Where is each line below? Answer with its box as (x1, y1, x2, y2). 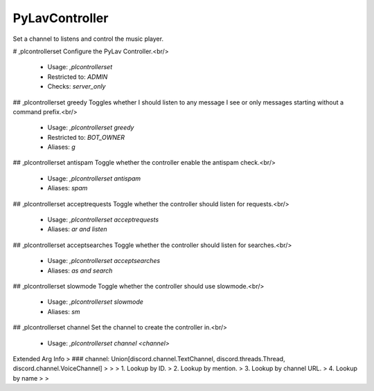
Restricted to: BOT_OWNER (47, 133, 125, 141)
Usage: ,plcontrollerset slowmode (47, 298, 143, 306)
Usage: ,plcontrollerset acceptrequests (47, 215, 159, 224)
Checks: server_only (47, 82, 106, 91)
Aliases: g (47, 143, 75, 152)
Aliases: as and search (47, 266, 113, 275)
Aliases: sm (47, 307, 80, 316)
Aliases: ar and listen (47, 225, 107, 233)
